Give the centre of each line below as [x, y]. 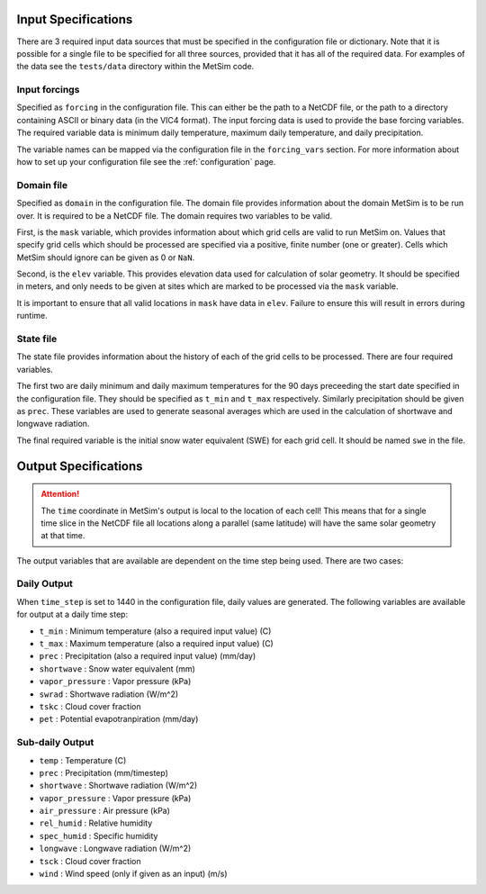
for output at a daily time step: [72, 614]
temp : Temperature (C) [83, 760]
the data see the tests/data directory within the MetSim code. [135, 67]
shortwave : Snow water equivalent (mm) [117, 668]
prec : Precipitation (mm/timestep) [103, 772]
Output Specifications [80, 466]
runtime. [32, 316]
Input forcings [48, 90]
